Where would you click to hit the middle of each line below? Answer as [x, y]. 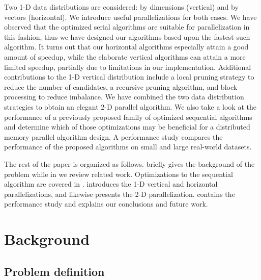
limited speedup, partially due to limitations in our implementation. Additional [128, 67]
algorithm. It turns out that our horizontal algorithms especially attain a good [126, 47]
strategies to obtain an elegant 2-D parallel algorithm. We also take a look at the [130, 106]
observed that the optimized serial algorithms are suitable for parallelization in [127, 27]
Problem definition [54, 271]
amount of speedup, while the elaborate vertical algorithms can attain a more [125, 56]
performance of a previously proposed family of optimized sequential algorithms [128, 117]
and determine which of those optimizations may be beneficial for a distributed [127, 127]
